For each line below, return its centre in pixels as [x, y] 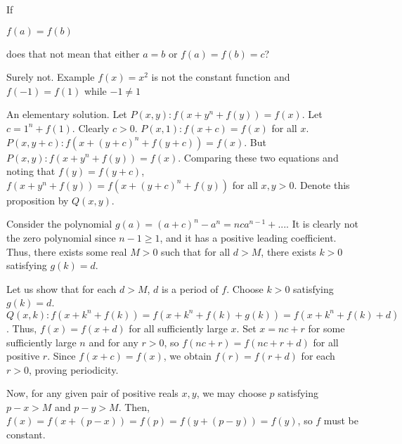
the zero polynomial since [61, 237]
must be [341, 420]
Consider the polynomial [59, 224]
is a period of [190, 288]
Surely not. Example [51, 77]
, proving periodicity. [73, 369]
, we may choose [231, 393]
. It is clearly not [322, 224]
